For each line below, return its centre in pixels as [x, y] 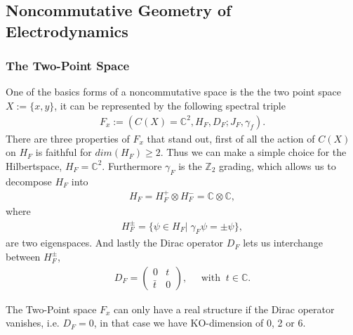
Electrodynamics [67, 31]
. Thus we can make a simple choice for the [253, 152]
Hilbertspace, [34, 165]
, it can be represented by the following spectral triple [170, 105]
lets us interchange [283, 243]
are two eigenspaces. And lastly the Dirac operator [115, 243]
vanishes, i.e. [33, 323]
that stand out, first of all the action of [231, 138]
